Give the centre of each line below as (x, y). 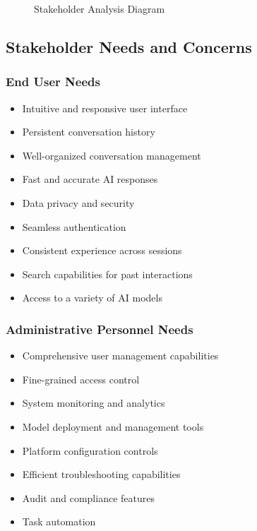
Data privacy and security (78, 202)
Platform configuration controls (90, 450)
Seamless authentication (74, 226)
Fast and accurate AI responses (90, 179)
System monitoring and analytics (94, 403)
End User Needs (53, 82)
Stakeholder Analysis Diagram (100, 8)
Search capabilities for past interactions (107, 274)
